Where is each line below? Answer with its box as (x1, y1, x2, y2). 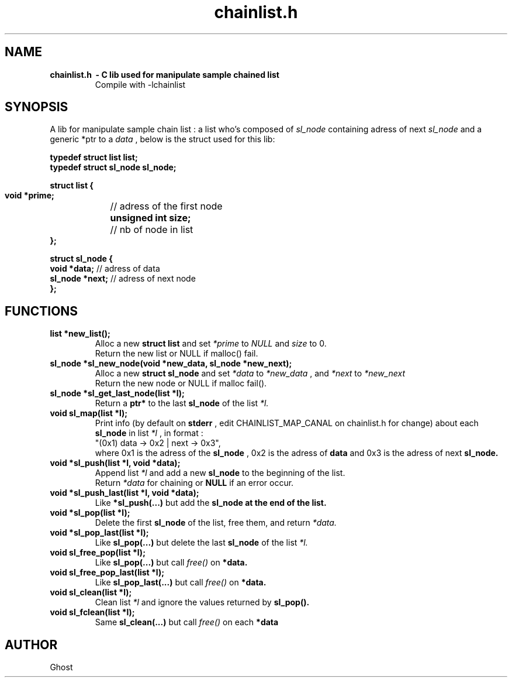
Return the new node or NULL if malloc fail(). (95, 378, 267, 389)
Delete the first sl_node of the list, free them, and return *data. (95, 518, 337, 528)
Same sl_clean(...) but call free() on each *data (95, 617, 279, 628)
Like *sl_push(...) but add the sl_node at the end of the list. (95, 498, 327, 508)
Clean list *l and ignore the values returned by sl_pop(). (95, 597, 310, 608)
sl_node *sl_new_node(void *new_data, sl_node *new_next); (50, 358, 292, 369)
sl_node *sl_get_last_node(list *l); (50, 388, 185, 399)
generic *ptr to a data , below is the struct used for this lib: (50, 134, 275, 145)
